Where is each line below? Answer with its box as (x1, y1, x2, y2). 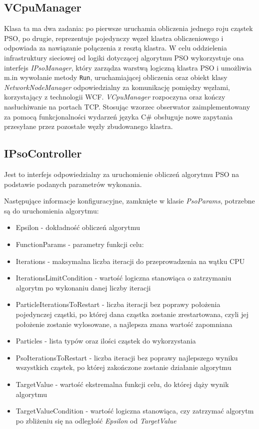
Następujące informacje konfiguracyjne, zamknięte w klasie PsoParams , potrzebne (4, 195, 255, 206)
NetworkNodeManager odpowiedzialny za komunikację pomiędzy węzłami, (4, 81, 230, 92)
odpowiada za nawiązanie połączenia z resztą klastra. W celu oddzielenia (4, 42, 227, 53)
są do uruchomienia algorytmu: (4, 205, 99, 215)
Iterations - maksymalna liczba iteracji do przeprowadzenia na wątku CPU (15, 255, 245, 266)
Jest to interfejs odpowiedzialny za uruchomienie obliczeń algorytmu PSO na (4, 169, 239, 179)
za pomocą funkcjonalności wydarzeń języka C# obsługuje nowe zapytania (4, 111, 233, 121)
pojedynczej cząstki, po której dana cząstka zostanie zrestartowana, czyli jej (15, 308, 248, 319)
